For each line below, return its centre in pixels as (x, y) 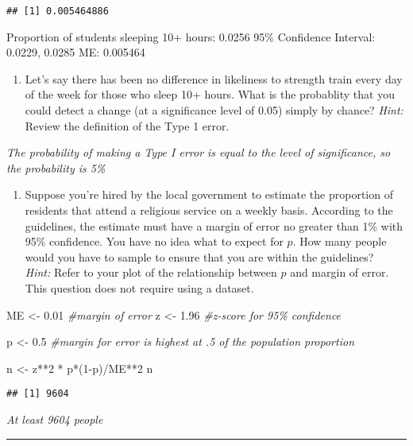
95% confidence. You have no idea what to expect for (154, 241)
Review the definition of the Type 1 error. (127, 125)
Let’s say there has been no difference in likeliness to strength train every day (214, 78)
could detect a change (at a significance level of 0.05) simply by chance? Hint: (214, 110)
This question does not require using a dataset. (139, 287)
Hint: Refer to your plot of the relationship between (151, 272)
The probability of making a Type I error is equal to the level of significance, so (199, 152)
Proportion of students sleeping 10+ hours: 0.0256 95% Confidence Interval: (191, 36)
